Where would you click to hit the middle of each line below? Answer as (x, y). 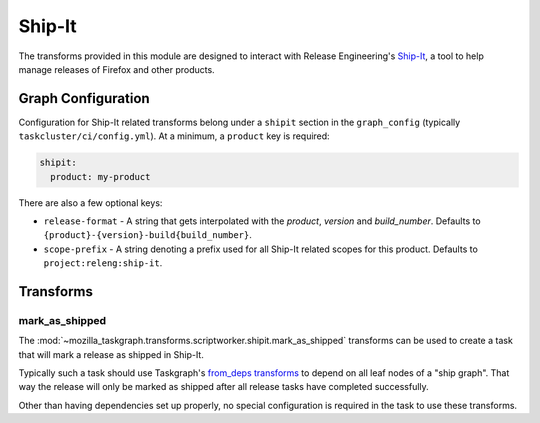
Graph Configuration (84, 98)
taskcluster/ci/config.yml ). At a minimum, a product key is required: (174, 136)
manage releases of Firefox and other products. (116, 69)
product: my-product (100, 176)
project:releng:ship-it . (103, 263)
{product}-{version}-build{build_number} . (147, 235)
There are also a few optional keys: (90, 202)
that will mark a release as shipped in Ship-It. (111, 354)
